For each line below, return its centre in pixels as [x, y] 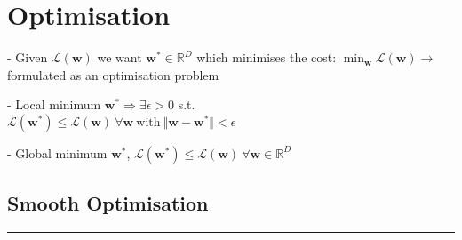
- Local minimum [54, 104]
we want [119, 57]
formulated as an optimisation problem [113, 74]
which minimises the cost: [267, 57]
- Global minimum [57, 152]
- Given [28, 57]
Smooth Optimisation [108, 203]
